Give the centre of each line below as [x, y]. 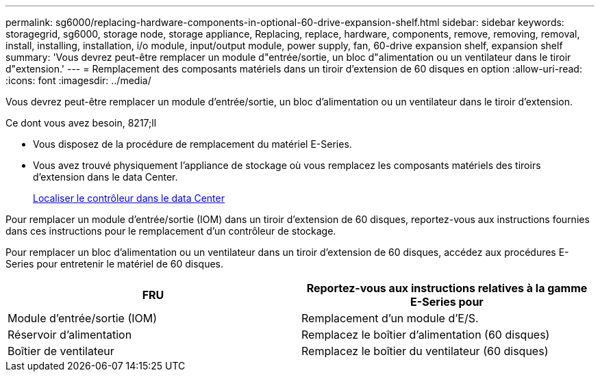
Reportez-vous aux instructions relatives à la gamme [447, 288]
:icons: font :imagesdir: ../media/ [78, 80]
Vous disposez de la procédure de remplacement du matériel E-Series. [192, 144]
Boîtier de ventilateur [61, 351]
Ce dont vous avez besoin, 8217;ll [81, 123]
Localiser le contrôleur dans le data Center [129, 198]
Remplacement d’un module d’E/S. [390, 318]
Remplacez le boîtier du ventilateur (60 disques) [425, 351]
